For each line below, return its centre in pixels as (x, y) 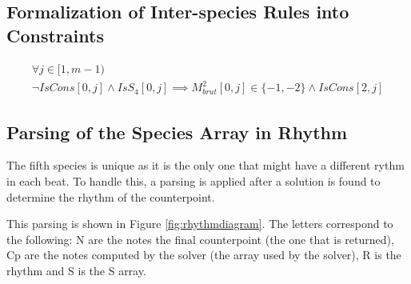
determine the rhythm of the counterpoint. (111, 196)
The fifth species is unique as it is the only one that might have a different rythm (205, 165)
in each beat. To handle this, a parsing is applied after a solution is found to (194, 180)
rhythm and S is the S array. (76, 270)
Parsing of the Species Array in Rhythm (177, 132)
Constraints (55, 35)
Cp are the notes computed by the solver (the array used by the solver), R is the (204, 255)
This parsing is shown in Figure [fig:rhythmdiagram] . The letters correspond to (200, 224)
